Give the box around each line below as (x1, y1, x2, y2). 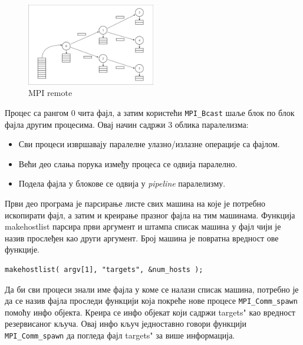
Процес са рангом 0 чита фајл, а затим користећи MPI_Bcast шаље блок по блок (5, 107, 295, 118)
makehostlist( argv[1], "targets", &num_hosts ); (5, 266, 203, 274)
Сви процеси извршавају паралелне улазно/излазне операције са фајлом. (18, 138, 280, 150)
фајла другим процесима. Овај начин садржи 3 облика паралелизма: (5, 118, 249, 130)
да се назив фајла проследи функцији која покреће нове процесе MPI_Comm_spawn (5, 294, 298, 307)
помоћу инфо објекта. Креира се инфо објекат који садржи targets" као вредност (5, 306, 295, 318)
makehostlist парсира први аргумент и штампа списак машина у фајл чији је (5, 220, 281, 233)
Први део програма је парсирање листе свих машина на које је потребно (5, 197, 266, 210)
